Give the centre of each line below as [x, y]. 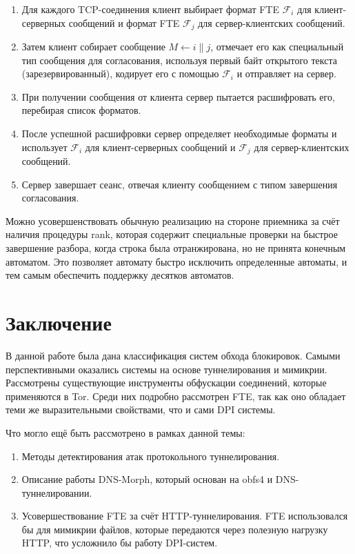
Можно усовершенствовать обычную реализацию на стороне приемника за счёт [173, 220]
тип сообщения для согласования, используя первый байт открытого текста [179, 60]
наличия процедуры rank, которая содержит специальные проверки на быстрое [172, 234]
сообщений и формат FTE [124, 22]
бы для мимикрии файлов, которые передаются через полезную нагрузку [175, 529]
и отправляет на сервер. [286, 73]
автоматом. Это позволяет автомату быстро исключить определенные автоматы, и [176, 261]
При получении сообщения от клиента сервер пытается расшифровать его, [178, 96]
